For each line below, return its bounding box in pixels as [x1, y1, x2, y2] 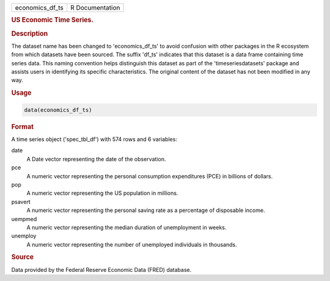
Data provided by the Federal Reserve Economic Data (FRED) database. [11, 266, 192, 273]
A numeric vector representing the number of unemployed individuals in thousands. [26, 241, 238, 248]
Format [11, 122, 34, 131]
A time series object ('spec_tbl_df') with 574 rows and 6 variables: [11, 135, 177, 143]
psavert [11, 198, 31, 205]
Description [11, 29, 48, 38]
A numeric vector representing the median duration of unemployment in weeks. [26, 224, 227, 231]
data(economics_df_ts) [24, 106, 92, 113]
